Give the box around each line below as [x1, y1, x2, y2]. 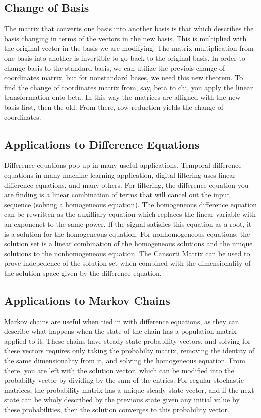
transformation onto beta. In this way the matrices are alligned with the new [4, 92, 241, 102]
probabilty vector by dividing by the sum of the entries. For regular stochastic [4, 375, 244, 385]
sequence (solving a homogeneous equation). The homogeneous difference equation [4, 199, 257, 209]
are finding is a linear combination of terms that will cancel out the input [4, 189, 230, 200]
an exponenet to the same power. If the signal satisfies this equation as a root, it [4, 218, 252, 229]
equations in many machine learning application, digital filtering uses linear [4, 169, 236, 180]
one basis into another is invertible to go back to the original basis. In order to [4, 52, 245, 63]
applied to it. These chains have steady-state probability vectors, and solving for [4, 335, 251, 346]
